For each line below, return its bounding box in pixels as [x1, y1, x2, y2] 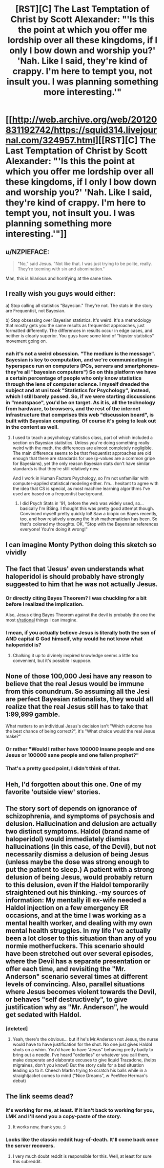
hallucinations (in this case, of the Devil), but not [5, 842, 156, 851]
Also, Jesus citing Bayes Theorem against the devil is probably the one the [5, 612, 156, 618]
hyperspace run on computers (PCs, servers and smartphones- [5, 362, 160, 369]
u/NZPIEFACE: [5, 248, 50, 256]
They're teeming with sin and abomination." [17, 266, 105, 272]
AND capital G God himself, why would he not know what [5, 636, 143, 642]
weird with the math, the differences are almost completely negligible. [12, 445, 153, 451]
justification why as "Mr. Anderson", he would [5, 1003, 149, 1011]
